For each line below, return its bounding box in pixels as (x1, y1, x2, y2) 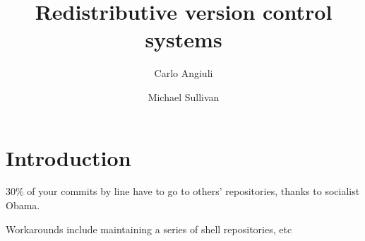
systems (145, 25, 222, 54)
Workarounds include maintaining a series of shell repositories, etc (6, 221, 292, 236)
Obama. (6, 198, 40, 213)
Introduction (6, 143, 131, 172)
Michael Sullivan (148, 89, 220, 104)
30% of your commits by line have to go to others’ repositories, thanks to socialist (6, 184, 360, 199)
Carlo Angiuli (154, 66, 213, 81)
